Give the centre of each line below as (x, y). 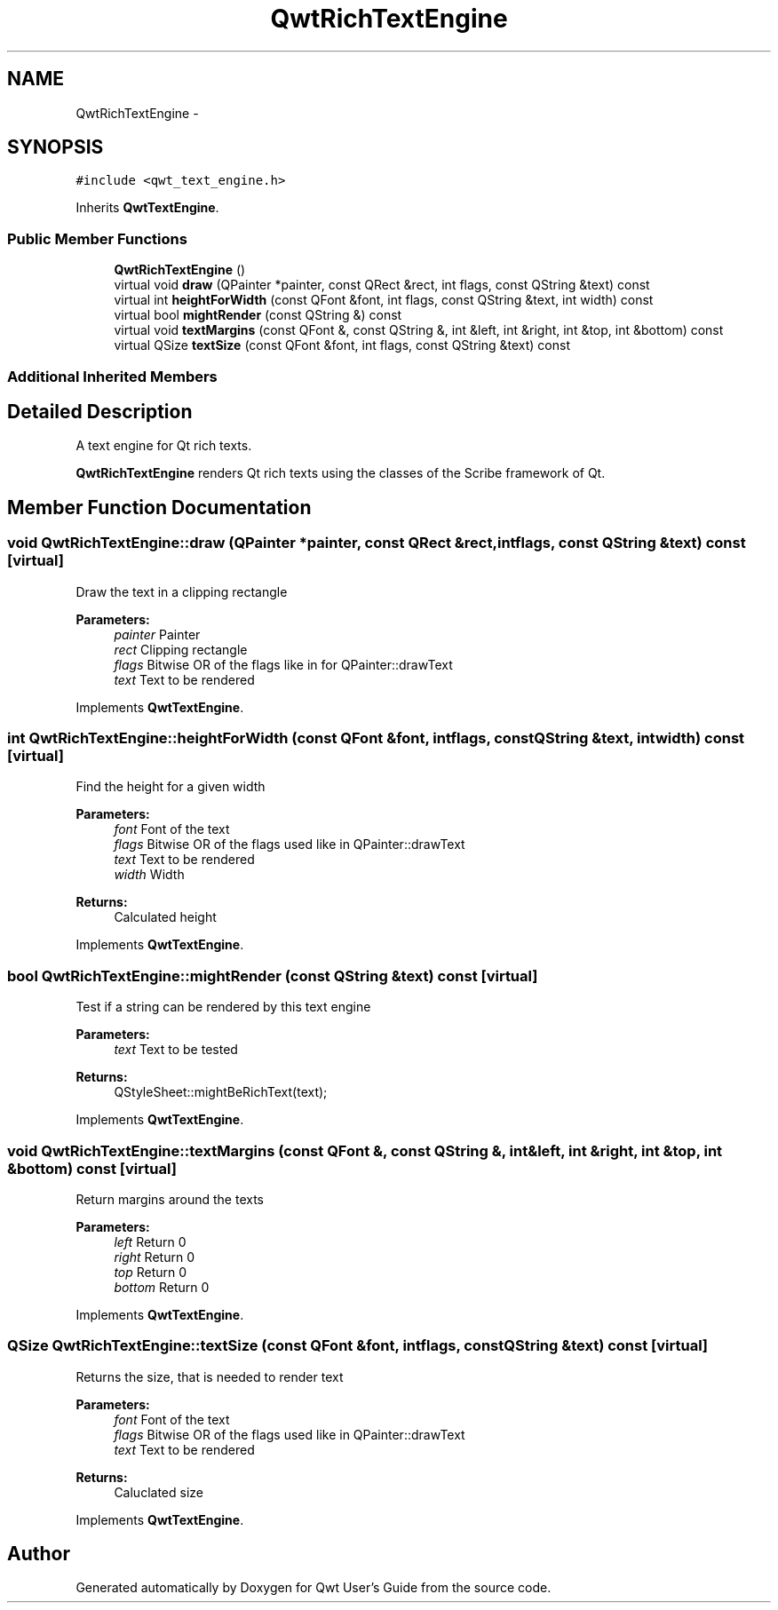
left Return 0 (150, 1241)
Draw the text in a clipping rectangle (182, 591)
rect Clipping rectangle (181, 649)
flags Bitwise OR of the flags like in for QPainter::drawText (283, 664)
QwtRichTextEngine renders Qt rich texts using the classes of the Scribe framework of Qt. (341, 473)
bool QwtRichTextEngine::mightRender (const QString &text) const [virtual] (273, 976)
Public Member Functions (97, 238)
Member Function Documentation (159, 507)
